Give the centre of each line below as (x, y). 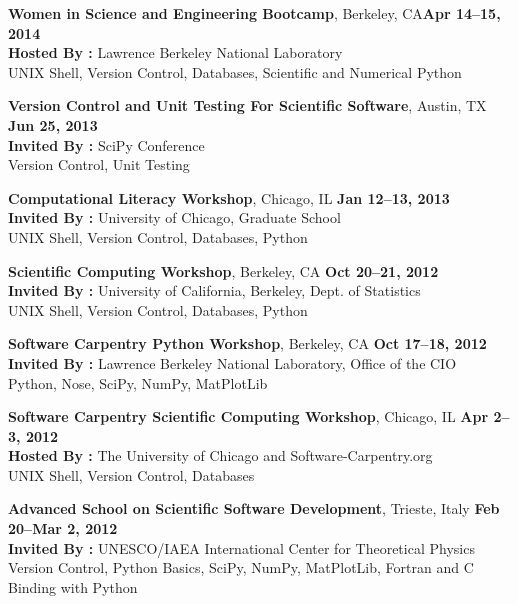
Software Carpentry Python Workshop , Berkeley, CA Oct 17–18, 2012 (247, 343)
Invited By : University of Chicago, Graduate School (174, 217)
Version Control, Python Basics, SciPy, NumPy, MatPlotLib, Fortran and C (241, 567)
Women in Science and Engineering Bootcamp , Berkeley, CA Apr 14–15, (254, 13)
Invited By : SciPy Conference (106, 144)
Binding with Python (73, 586)
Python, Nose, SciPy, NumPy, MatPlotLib (138, 382)
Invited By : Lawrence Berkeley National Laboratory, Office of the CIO (232, 362)
